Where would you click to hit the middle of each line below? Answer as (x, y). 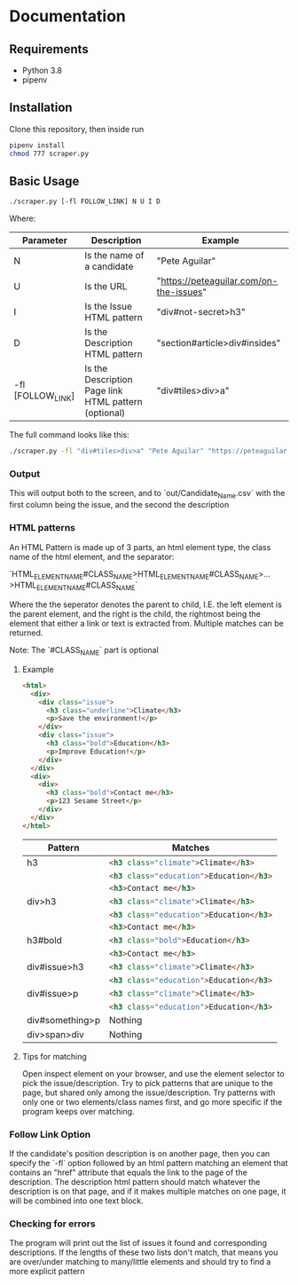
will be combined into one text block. (76, 1201)
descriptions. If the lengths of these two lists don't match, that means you (144, 1252)
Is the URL (106, 287)
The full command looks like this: (70, 435)
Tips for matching (54, 1056)
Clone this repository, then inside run (77, 129)
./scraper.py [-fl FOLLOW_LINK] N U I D (85, 201)
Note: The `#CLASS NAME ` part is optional (84, 651)
